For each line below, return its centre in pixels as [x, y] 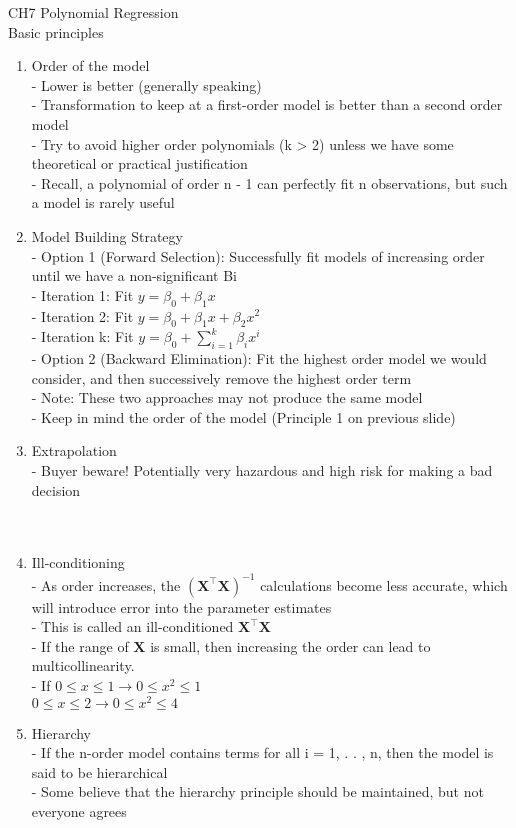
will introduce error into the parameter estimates [181, 606]
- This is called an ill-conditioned [132, 626]
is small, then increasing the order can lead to [290, 645]
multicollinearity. [83, 665]
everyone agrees [79, 810]
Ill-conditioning [78, 562]
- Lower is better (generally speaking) [146, 84]
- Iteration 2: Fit [82, 315]
